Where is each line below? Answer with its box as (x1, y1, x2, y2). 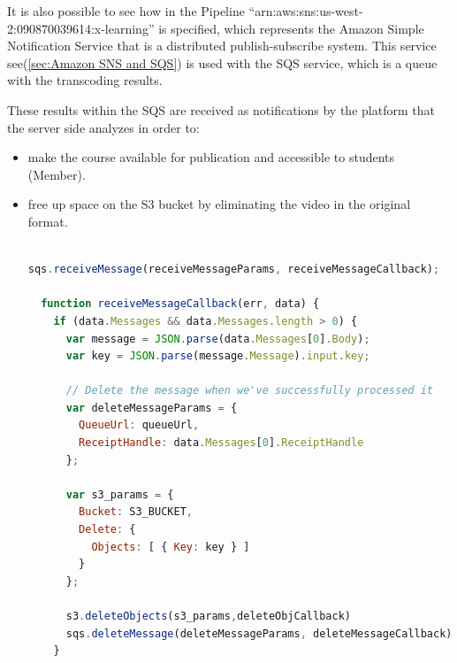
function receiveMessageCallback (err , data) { (41, 297, 320, 311)
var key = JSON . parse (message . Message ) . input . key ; (65, 350, 370, 363)
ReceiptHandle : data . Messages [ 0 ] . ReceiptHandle (79, 436, 364, 450)
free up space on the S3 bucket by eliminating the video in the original (27, 195, 411, 213)
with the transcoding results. (7, 71, 163, 89)
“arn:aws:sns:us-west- (248, 2, 363, 19)
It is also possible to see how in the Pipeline (7, 2, 245, 19)
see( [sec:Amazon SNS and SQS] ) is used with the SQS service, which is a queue (7, 53, 438, 72)
